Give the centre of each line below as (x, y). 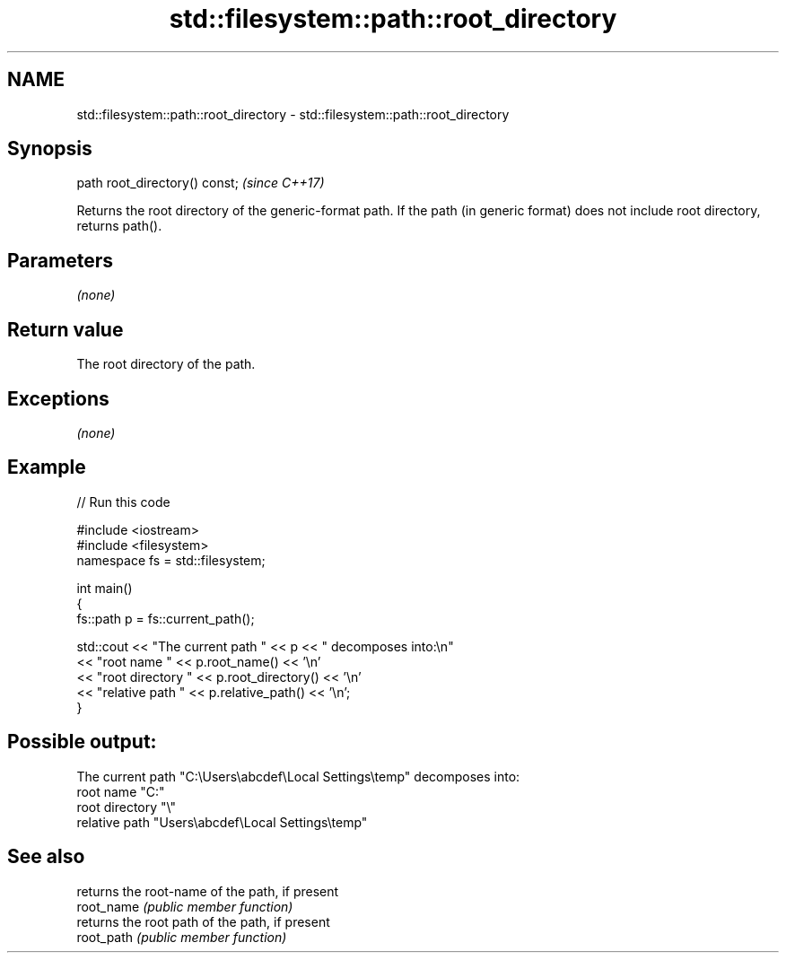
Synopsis (50, 149)
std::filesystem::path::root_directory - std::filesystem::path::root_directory (293, 114)
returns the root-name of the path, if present (208, 891)
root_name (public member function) (185, 906)
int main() (105, 588)
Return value (65, 329)
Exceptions (58, 398)
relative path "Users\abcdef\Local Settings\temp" (222, 822)
